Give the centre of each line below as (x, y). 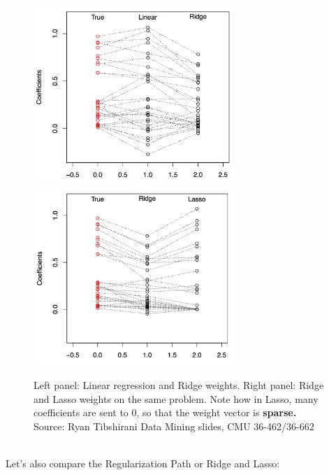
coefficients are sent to (81, 412)
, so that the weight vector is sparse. (217, 412)
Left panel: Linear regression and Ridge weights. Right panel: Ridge (179, 385)
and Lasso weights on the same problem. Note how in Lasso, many (176, 398)
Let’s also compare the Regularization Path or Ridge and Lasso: (143, 463)
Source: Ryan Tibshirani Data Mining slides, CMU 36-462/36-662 (174, 426)
